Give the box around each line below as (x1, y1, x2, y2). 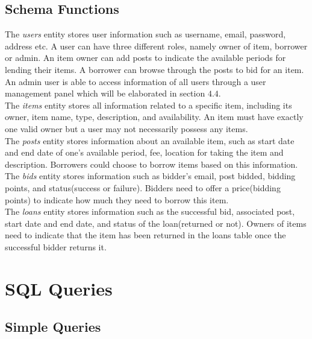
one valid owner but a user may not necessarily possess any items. (5, 122, 248, 135)
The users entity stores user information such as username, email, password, (5, 28, 286, 40)
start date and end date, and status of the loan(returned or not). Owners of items (5, 217, 307, 229)
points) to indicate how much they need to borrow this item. (5, 193, 229, 206)
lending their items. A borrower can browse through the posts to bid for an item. (5, 63, 304, 75)
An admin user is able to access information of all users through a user (5, 75, 266, 87)
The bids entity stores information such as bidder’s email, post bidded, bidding (5, 169, 296, 182)
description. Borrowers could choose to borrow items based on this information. (5, 157, 298, 170)
